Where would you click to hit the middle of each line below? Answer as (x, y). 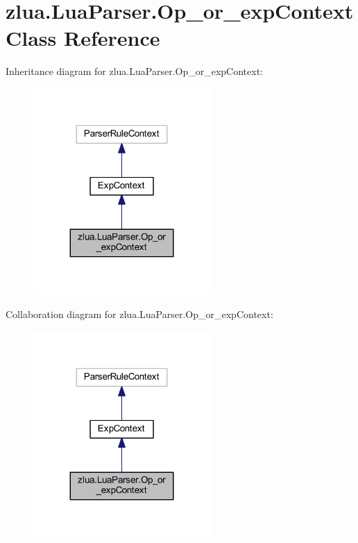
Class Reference (83, 38)
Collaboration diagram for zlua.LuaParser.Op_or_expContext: (139, 314)
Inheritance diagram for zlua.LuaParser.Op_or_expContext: (134, 71)
